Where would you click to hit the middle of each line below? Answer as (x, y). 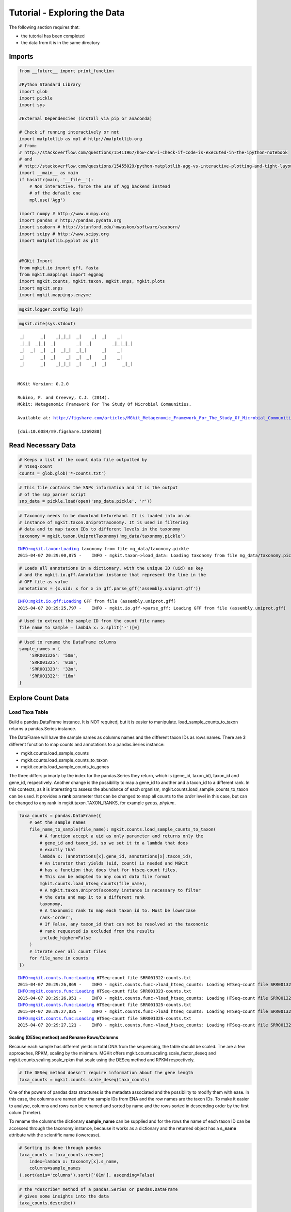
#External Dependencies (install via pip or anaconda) (86, 119)
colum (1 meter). (25, 1112)
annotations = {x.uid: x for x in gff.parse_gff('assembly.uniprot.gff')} (110, 589)
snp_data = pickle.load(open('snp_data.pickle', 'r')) (86, 501)
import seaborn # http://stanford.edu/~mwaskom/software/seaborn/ (100, 227)
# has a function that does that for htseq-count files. (109, 870)
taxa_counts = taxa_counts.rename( (61, 1155)
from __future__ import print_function (66, 71)
